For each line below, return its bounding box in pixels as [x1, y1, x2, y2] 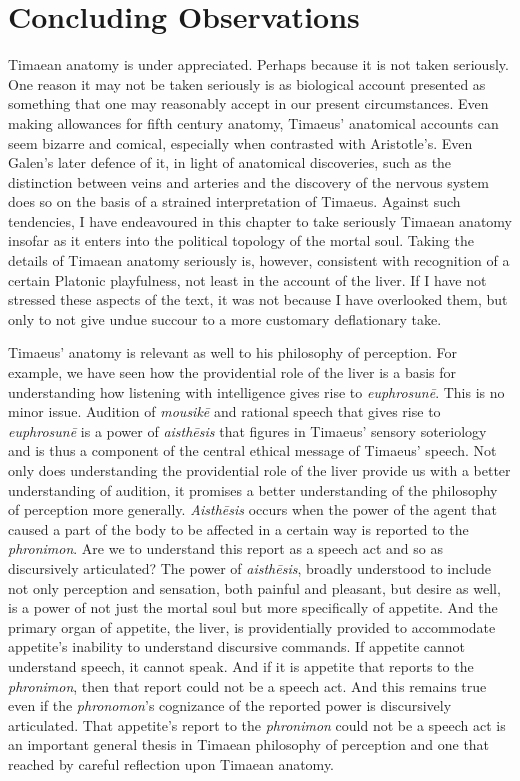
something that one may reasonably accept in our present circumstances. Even [8, 93, 489, 114]
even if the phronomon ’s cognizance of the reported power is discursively [8, 695, 452, 716]
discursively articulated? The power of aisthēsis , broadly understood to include [8, 557, 491, 578]
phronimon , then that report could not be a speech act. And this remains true [8, 675, 487, 696]
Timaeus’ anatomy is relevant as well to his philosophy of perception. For [8, 342, 458, 363]
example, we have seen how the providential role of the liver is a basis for [8, 362, 457, 383]
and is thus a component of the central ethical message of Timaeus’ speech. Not [8, 440, 497, 461]
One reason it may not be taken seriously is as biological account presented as [8, 73, 486, 94]
